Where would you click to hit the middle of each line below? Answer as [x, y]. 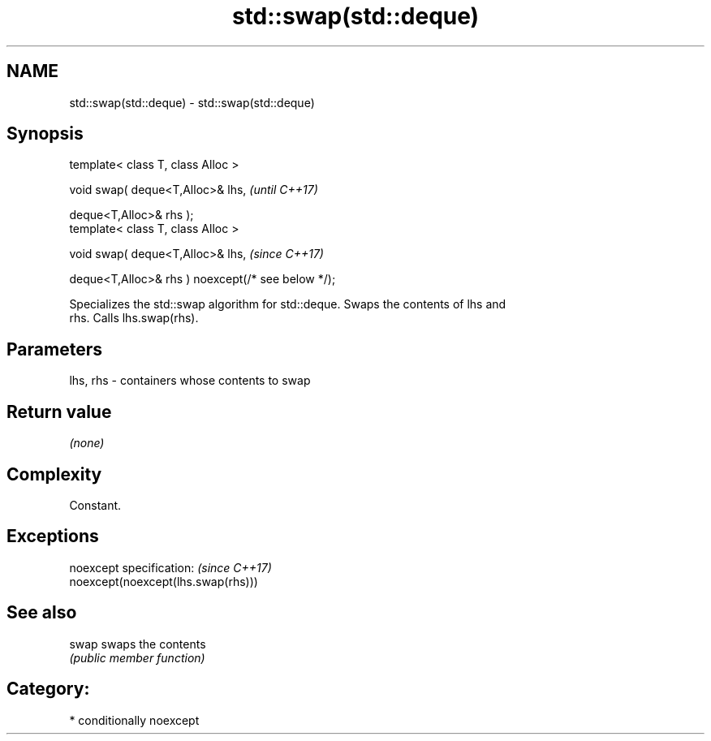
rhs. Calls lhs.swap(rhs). [134, 318]
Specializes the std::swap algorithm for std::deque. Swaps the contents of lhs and [288, 304]
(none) [87, 443]
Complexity [54, 474]
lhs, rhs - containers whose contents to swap [190, 381]
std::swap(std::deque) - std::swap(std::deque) [192, 102]
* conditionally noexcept [134, 720]
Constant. [95, 505]
